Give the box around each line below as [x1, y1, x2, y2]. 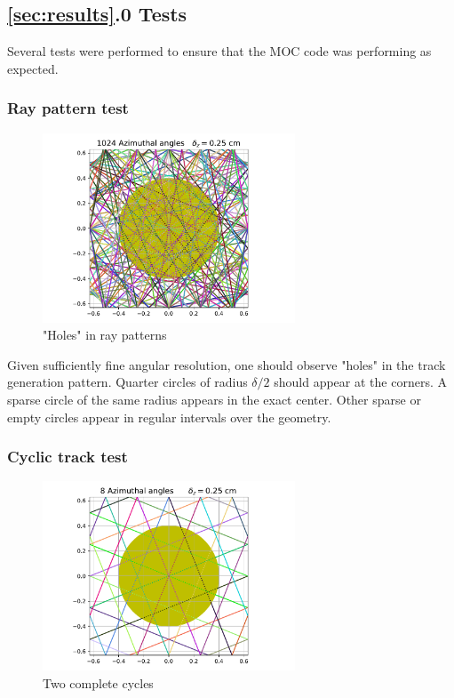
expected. [7, 59, 59, 77]
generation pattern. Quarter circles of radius [7, 373, 248, 391]
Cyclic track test [7, 445, 128, 468]
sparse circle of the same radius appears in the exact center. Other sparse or [7, 390, 421, 409]
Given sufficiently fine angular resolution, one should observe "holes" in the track [7, 355, 446, 373]
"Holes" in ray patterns [43, 325, 167, 344]
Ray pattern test [7, 97, 129, 119]
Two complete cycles [43, 674, 154, 693]
